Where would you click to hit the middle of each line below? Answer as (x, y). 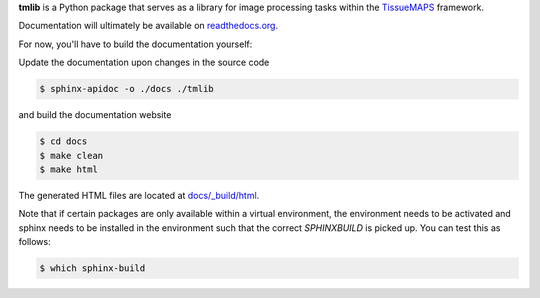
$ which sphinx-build (92, 268)
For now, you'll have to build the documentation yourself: (135, 44)
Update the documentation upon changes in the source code (144, 62)
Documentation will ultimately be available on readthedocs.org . (148, 26)
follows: (34, 242)
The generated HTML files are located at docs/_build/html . (139, 195)
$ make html (69, 169)
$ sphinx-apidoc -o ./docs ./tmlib (126, 89)
